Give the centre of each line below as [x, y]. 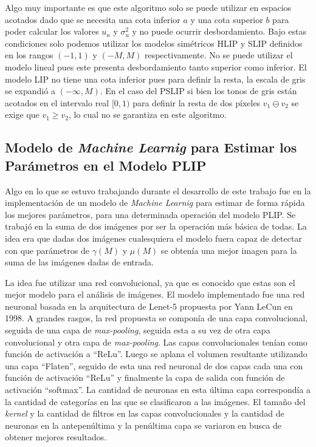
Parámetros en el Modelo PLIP [106, 165]
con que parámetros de [47, 250]
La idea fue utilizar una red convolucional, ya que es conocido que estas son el [150, 282]
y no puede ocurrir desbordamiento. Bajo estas [219, 31]
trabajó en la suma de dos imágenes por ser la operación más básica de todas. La [156, 226]
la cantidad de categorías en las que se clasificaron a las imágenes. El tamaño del [155, 401]
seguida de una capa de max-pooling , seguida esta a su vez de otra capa [138, 330]
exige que [22, 114]
